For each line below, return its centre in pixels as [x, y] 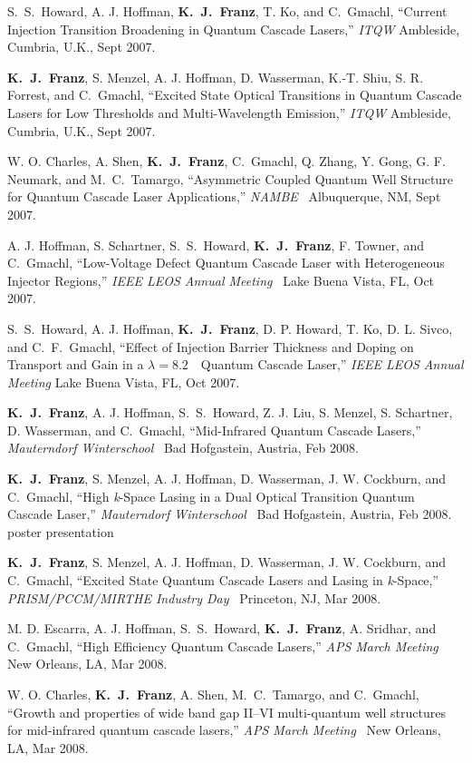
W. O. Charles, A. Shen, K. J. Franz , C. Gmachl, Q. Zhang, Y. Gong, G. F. [226, 161]
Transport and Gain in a [76, 364]
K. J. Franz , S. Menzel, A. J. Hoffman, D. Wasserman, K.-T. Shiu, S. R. [216, 77]
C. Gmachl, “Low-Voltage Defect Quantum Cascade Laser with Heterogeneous [226, 263]
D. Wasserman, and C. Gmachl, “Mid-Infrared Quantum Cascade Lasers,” [214, 430]
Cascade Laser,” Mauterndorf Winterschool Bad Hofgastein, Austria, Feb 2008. [230, 514]
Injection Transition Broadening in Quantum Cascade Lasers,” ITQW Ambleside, [234, 29]
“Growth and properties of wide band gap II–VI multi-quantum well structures [226, 712]
